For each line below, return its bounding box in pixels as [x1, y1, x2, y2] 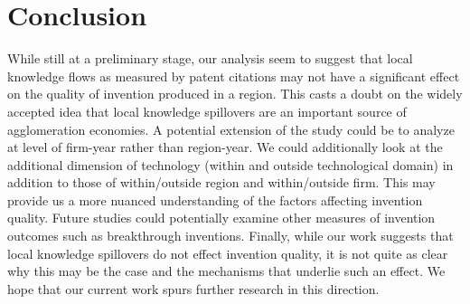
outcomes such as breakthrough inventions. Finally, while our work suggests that [7, 226, 454, 245]
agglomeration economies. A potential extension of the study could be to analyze [7, 119, 455, 138]
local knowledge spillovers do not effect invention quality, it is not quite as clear [7, 243, 448, 262]
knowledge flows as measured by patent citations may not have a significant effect [7, 66, 460, 85]
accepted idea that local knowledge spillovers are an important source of [7, 101, 407, 120]
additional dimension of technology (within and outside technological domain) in [7, 155, 454, 174]
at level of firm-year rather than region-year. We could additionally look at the [7, 138, 443, 157]
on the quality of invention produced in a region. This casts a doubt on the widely [7, 84, 463, 103]
